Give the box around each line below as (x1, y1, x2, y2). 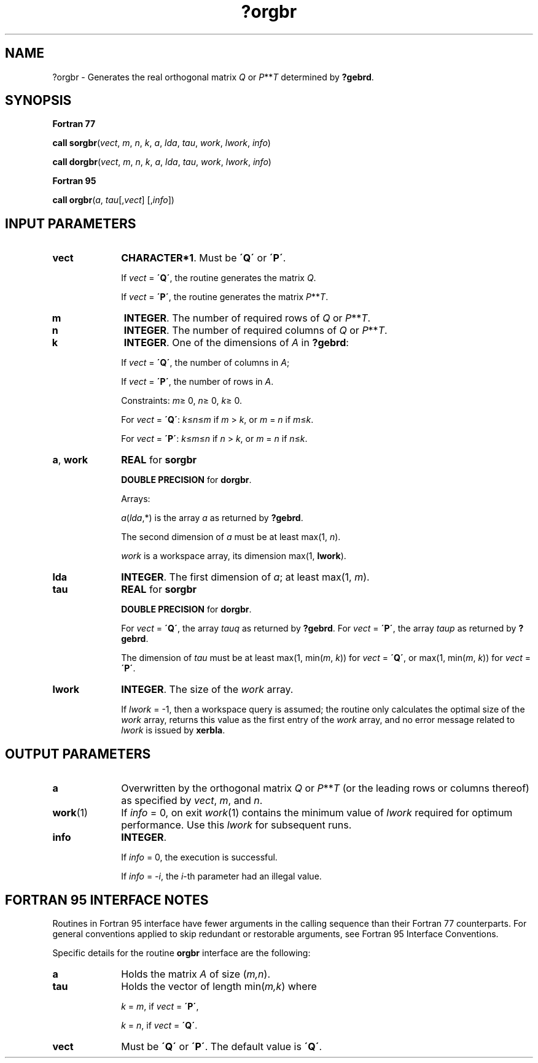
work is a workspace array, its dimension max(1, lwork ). (121, 551, 346, 562)
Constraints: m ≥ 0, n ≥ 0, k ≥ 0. (121, 395, 242, 406)
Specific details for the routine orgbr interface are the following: (52, 947, 311, 958)
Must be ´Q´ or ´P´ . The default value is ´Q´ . (121, 1040, 322, 1053)
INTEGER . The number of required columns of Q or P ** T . (123, 324, 388, 337)
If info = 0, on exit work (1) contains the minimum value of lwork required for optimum (121, 806, 513, 819)
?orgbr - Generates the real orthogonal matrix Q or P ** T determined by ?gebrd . (52, 71, 374, 82)
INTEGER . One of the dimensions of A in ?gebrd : (123, 336, 349, 349)
